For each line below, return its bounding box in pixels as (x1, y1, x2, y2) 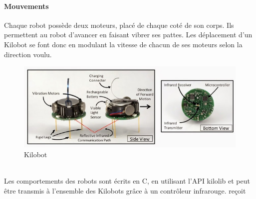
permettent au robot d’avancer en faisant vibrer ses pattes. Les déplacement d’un (4, 29, 253, 40)
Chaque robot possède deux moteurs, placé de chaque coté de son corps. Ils (4, 19, 234, 30)
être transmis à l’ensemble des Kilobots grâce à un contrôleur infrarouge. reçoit (4, 185, 246, 196)
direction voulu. (4, 49, 52, 59)
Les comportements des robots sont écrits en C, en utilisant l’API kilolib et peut (4, 175, 250, 186)
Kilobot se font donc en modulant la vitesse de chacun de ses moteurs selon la (4, 39, 243, 49)
